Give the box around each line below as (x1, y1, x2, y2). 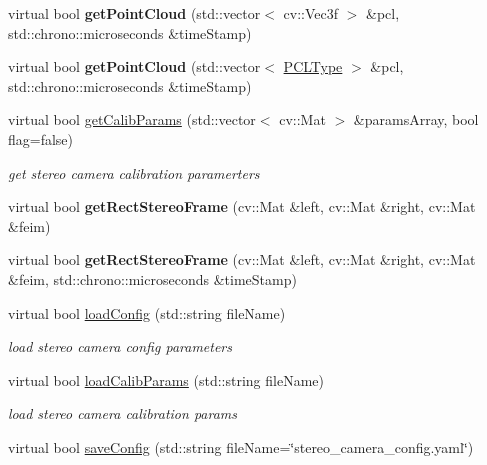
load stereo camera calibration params (8, 403, 238, 424)
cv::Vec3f (283, 3, 339, 23)
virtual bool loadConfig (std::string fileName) (8, 302, 286, 323)
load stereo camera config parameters (8, 336, 232, 357)
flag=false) (8, 128, 74, 149)
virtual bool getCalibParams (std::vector (8, 109, 256, 130)
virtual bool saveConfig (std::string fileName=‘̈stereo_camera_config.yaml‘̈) (8, 436, 474, 457)
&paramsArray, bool (353, 109, 479, 130)
